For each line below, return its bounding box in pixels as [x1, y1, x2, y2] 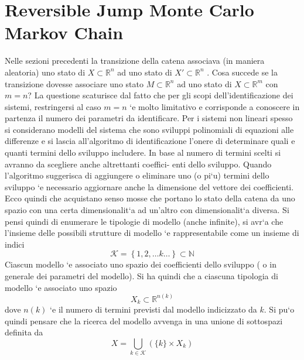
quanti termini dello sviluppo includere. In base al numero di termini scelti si [5, 146, 281, 159]
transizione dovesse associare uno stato [5, 77, 144, 90]
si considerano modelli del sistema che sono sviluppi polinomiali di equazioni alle [5, 123, 294, 135]
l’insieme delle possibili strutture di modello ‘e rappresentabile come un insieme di [5, 227, 299, 239]
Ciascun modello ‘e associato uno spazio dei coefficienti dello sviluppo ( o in [5, 258, 276, 270]
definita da [5, 326, 43, 338]
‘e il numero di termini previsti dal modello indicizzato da [50, 303, 257, 316]
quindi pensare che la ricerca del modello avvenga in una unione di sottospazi [5, 314, 283, 327]
